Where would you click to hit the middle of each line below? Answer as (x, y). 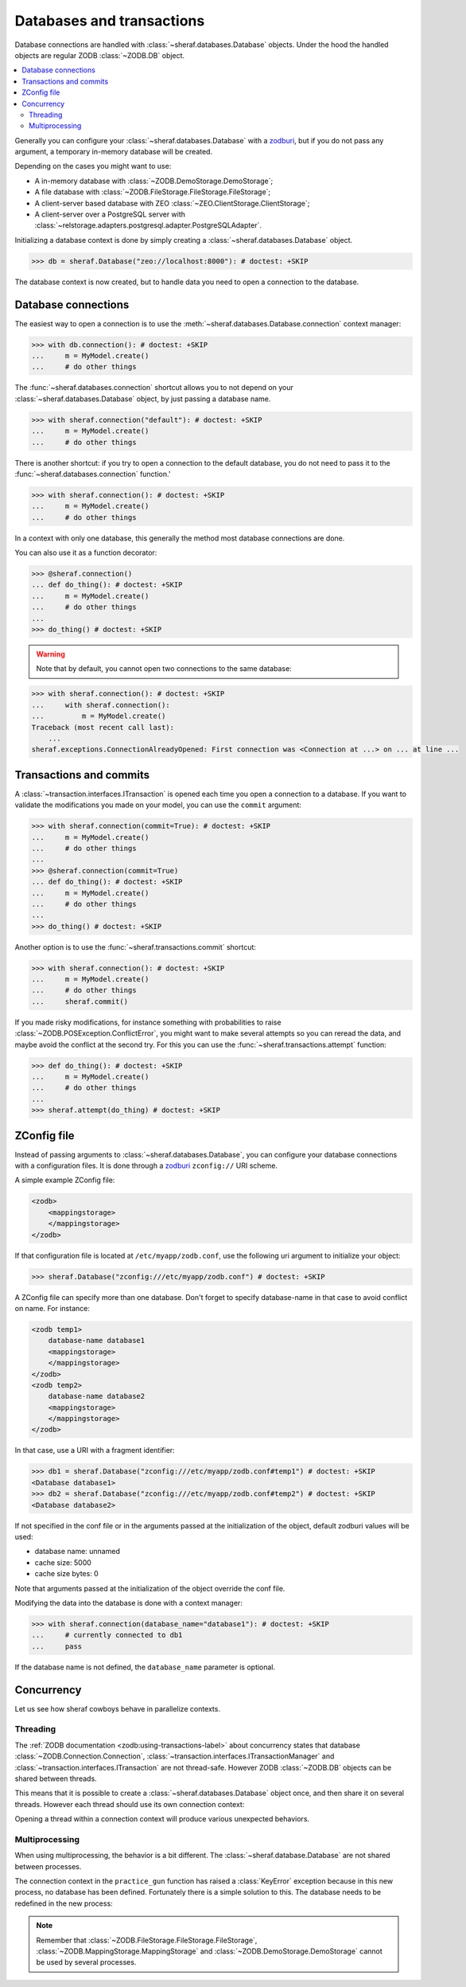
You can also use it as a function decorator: (86, 552)
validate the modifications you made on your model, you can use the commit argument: (158, 805)
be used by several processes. (86, 1962)
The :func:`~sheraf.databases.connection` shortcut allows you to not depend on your (154, 388)
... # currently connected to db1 (107, 1635)
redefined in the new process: (64, 1903)
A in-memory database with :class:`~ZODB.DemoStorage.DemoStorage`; (154, 181)
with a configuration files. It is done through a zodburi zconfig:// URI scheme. (146, 1165)
